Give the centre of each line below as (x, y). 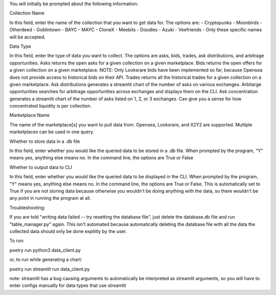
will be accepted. (28, 37)
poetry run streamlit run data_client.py (50, 269)
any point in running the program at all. (50, 198)
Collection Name (27, 13)
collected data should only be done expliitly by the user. (68, 231)
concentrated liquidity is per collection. (51, 106)
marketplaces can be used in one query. (52, 132)
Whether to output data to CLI (41, 167)
